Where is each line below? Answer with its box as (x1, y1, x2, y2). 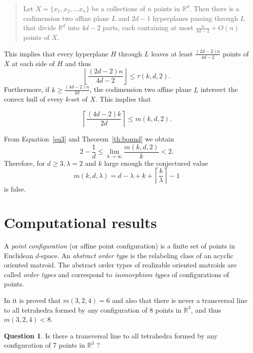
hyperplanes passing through (153, 13, 238, 23)
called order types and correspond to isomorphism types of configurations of (4, 269, 229, 279)
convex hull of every (4, 94, 63, 104)
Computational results (4, 212, 157, 232)
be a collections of (92, 3, 145, 13)
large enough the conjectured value (104, 158, 208, 168)
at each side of (12, 58, 55, 68)
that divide (23, 22, 57, 33)
